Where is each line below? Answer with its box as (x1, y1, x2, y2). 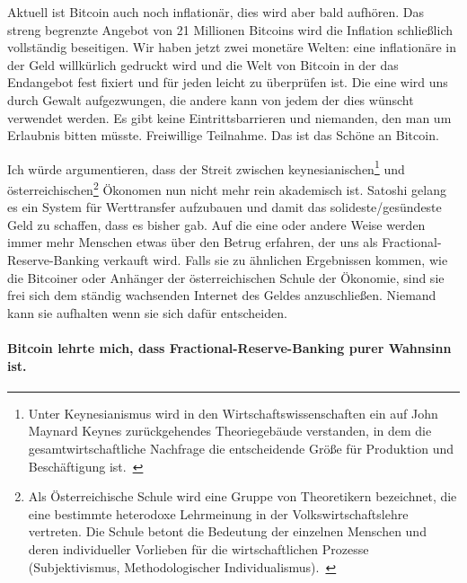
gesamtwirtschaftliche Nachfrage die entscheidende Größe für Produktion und (28, 438, 454, 457)
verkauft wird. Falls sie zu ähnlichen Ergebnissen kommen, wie (103, 251, 448, 269)
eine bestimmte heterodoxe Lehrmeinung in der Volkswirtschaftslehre (28, 504, 409, 523)
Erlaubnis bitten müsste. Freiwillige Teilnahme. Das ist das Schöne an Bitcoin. (7, 126, 439, 145)
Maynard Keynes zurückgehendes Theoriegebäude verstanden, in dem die (28, 421, 432, 440)
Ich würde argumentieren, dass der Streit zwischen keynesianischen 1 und (7, 156, 405, 178)
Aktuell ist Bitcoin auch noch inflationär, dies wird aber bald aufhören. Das (7, 3, 425, 21)
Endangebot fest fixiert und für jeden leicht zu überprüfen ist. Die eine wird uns (7, 73, 448, 92)
